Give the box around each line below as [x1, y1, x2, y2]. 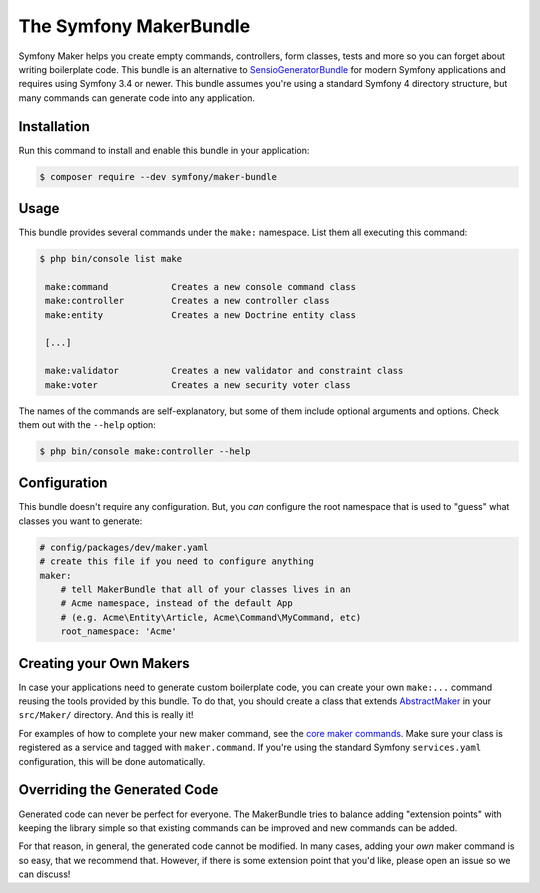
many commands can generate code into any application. [18, 91, 255, 104]
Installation [18, 118, 90, 135]
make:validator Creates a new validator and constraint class [45, 365, 404, 377]
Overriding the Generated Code [18, 781, 219, 799]
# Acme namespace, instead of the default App [60, 598, 294, 609]
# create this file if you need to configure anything [39, 556, 314, 567]
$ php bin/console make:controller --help [39, 445, 251, 457]
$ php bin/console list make [39, 253, 183, 265]
